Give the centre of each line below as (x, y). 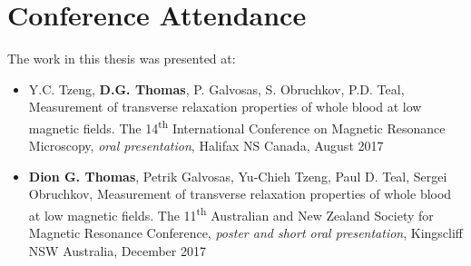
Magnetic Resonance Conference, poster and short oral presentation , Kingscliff (246, 233)
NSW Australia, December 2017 (117, 250)
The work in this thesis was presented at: (122, 59)
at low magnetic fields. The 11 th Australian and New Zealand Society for (231, 213)
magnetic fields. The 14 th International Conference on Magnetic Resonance (237, 126)
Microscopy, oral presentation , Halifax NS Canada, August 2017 (206, 146)
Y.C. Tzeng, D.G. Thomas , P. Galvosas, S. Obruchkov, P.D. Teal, (216, 89)
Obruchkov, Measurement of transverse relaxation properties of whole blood (240, 194)
